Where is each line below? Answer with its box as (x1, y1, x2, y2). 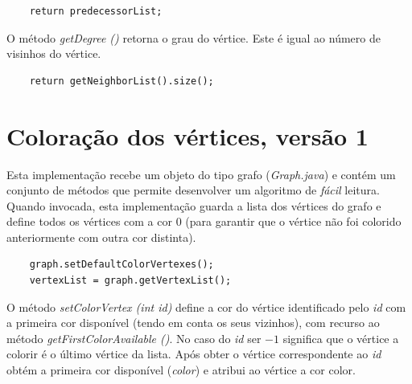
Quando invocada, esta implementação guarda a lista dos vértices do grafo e (6, 197, 381, 214)
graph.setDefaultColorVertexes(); (29, 259, 214, 271)
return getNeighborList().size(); (29, 75, 214, 87)
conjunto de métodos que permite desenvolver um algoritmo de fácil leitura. (6, 182, 380, 198)
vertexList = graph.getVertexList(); (29, 275, 232, 287)
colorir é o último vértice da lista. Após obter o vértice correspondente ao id (6, 345, 381, 362)
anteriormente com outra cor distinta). (6, 228, 196, 245)
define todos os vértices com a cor (6, 213, 172, 230)
